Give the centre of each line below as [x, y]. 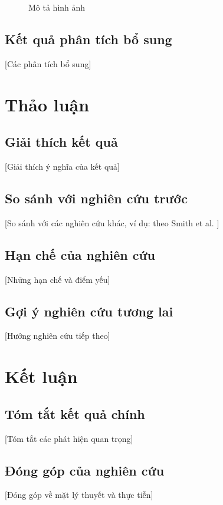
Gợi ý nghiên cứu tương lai [89, 311]
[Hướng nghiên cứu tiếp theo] [58, 336]
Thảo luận [47, 104]
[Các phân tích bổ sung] [48, 63]
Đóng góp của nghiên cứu [85, 470]
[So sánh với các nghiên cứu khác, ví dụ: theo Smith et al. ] [112, 222]
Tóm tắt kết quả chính [75, 413]
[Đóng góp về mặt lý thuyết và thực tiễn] [79, 495]
